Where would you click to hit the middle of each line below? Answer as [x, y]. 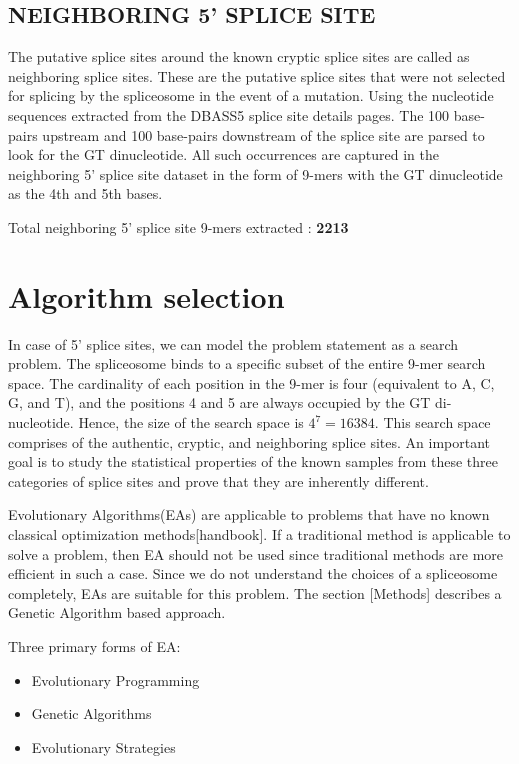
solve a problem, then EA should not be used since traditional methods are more [256, 553]
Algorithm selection [146, 295]
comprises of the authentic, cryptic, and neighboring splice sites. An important [249, 441]
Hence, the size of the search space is [191, 422]
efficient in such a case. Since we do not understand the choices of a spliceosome [253, 573]
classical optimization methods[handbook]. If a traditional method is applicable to [259, 534]
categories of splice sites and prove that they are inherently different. [218, 480]
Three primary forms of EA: [94, 645]
